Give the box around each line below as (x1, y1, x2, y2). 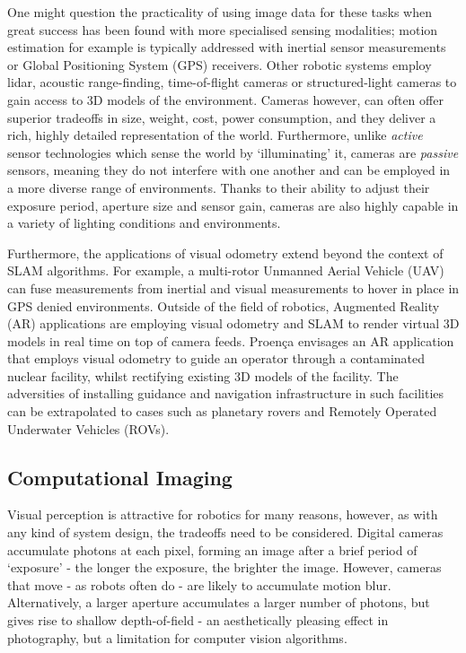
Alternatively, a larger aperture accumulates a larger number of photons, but (7, 593, 430, 612)
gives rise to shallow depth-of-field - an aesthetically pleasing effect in (7, 611, 389, 630)
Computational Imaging (7, 463, 233, 491)
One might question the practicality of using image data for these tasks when (7, 3, 432, 21)
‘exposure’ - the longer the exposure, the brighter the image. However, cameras (7, 558, 442, 577)
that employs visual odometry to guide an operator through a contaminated (7, 349, 426, 368)
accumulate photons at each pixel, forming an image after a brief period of (7, 540, 418, 559)
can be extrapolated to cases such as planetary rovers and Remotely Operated (7, 402, 437, 421)
